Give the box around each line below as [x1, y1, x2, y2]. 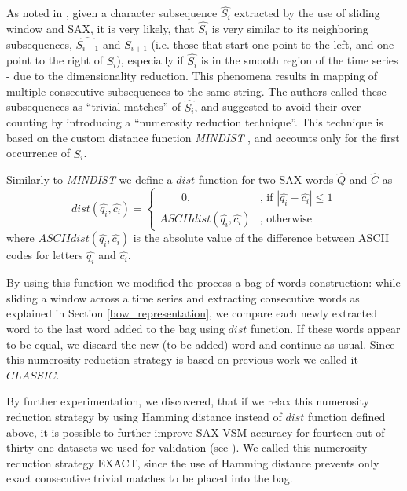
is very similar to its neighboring [211, 20, 368, 37]
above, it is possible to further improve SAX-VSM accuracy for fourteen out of [6, 423, 385, 440]
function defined [307, 409, 386, 425]
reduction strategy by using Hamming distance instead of [6, 409, 282, 425]
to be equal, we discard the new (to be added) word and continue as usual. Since [6, 335, 395, 352]
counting [6, 114, 48, 130]
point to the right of [6, 52, 103, 68]
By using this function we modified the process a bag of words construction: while [6, 274, 401, 291]
